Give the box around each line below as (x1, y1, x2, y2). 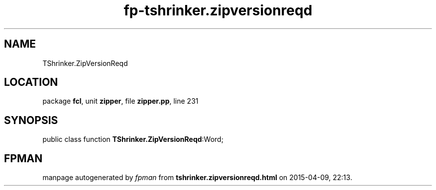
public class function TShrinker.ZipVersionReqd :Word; (42, 135, 223, 144)
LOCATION (4, 76, 58, 89)
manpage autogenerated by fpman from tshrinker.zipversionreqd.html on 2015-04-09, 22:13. (42, 173, 352, 182)
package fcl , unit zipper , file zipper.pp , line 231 (42, 97, 199, 106)
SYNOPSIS (4, 114, 58, 127)
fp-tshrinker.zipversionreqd (123, 2, 313, 19)
